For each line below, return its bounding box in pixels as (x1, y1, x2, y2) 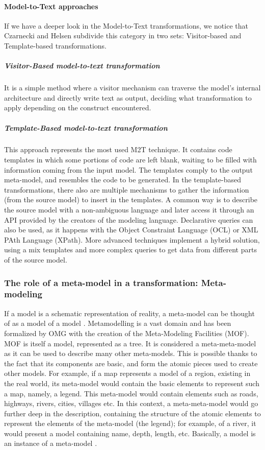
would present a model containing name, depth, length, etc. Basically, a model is (4, 428, 256, 438)
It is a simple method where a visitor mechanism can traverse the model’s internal (4, 82, 261, 93)
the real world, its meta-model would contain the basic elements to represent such (4, 377, 259, 388)
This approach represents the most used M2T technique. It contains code (4, 144, 232, 155)
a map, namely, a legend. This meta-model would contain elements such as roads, (4, 388, 258, 398)
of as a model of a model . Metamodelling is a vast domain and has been (4, 318, 231, 328)
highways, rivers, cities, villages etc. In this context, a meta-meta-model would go (4, 398, 258, 409)
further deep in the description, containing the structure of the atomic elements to (4, 408, 261, 418)
